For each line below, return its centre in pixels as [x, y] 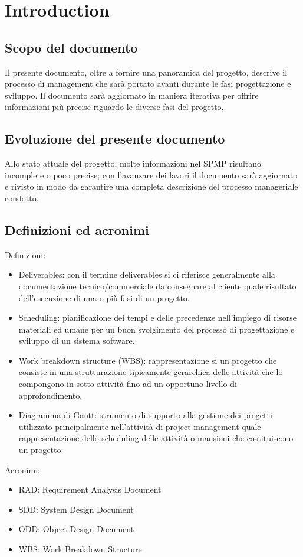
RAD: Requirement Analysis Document [90, 489]
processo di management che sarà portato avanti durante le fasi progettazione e [148, 84]
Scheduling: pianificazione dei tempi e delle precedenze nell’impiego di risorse [158, 317]
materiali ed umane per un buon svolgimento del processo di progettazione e [157, 329]
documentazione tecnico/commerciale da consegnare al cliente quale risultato [157, 286]
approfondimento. [50, 395]
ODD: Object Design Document [76, 529]
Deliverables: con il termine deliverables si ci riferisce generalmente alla [147, 274]
